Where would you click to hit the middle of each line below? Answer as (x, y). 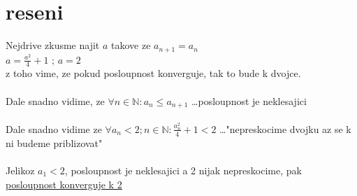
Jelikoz (20, 170)
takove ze (131, 45)
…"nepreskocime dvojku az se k (285, 128)
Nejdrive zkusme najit (53, 45)
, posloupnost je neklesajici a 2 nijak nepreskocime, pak (183, 170)
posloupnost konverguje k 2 (64, 184)
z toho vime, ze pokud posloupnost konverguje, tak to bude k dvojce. (153, 73)
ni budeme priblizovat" (54, 142)
